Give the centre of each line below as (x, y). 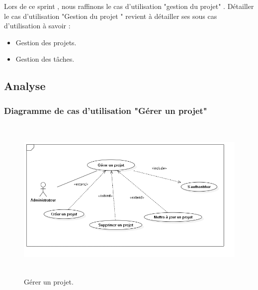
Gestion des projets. (46, 42)
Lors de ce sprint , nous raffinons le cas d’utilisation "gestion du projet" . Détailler (129, 6)
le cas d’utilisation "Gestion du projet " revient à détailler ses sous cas (111, 16)
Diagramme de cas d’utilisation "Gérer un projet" (106, 110)
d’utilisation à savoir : (37, 26)
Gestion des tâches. (45, 59)
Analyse (25, 86)
